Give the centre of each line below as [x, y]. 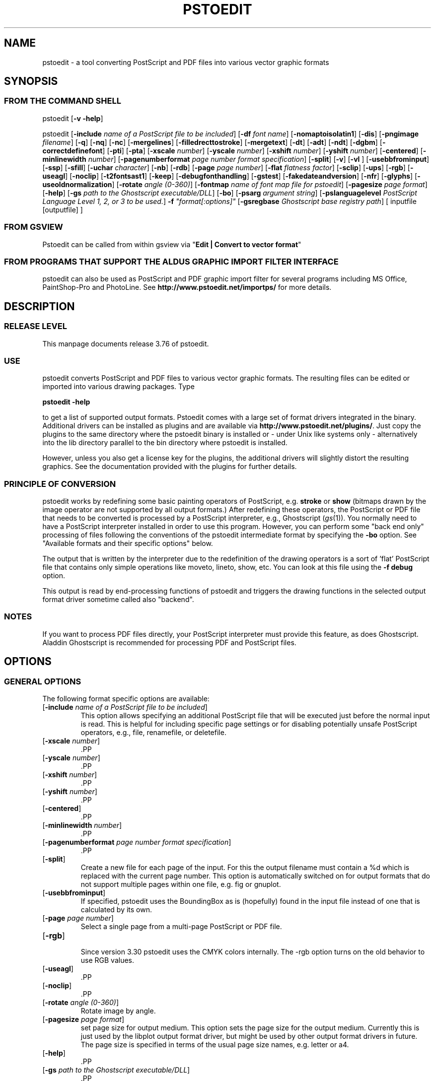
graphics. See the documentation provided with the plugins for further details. [170, 467]
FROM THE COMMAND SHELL [63, 101]
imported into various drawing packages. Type [118, 387]
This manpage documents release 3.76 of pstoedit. [126, 343]
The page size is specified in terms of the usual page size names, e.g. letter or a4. [215, 1045]
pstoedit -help [66, 402]
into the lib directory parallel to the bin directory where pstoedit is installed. [165, 443]
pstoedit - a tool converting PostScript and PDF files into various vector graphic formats [186, 62]
